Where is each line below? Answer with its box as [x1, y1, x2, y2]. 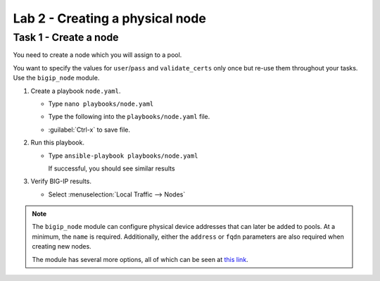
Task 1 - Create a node [13, 31, 119, 44]
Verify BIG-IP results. [30, 177, 91, 186]
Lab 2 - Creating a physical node [13, 11, 207, 26]
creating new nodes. [32, 242, 91, 251]
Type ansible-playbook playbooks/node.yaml [48, 151, 198, 160]
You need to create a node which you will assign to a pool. [13, 51, 182, 59]
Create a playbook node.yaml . [30, 87, 121, 95]
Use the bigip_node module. [13, 74, 100, 82]
